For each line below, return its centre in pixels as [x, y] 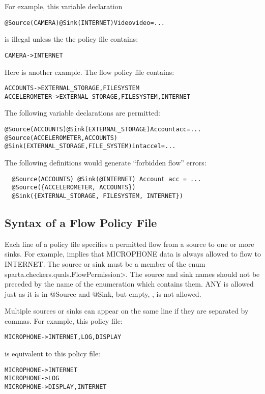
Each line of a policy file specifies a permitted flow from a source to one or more [129, 244]
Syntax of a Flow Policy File [81, 222]
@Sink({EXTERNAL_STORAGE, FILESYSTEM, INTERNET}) [97, 196]
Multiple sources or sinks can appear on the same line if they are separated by [127, 311]
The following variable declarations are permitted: [82, 113]
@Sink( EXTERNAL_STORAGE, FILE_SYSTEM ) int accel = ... [90, 146]
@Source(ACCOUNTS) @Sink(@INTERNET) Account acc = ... [107, 179]
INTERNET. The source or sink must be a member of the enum [105, 263]
